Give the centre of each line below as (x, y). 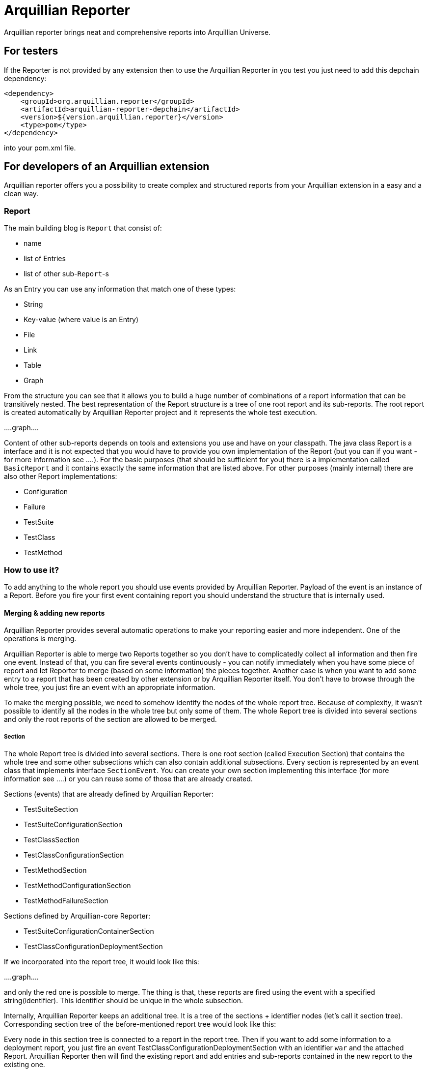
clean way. (21, 194)
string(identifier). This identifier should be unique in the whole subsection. (123, 1000)
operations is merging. (40, 639)
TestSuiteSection (51, 809)
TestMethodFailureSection (66, 900)
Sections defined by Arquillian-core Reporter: (77, 916)
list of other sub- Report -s (66, 274)
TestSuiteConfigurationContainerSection (89, 931)
